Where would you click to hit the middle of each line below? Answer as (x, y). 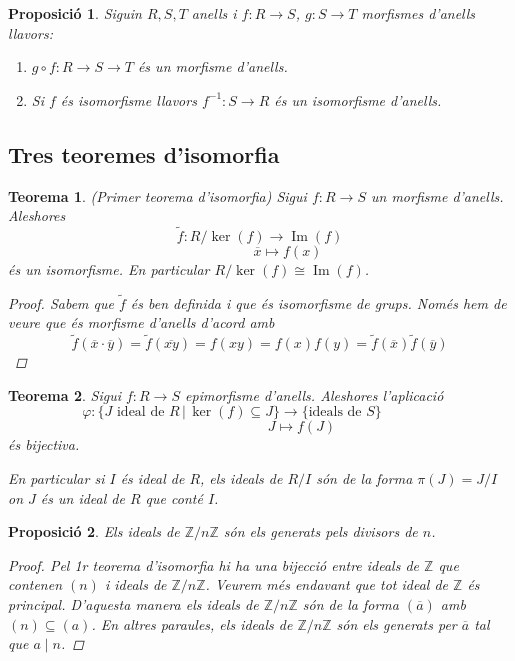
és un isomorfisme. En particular (109, 268)
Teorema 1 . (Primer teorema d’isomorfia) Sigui (157, 195)
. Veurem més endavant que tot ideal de (327, 584)
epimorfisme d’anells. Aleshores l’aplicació (314, 394)
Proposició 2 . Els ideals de (94, 531)
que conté (174, 497)
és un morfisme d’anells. (212, 66)
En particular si (56, 477)
